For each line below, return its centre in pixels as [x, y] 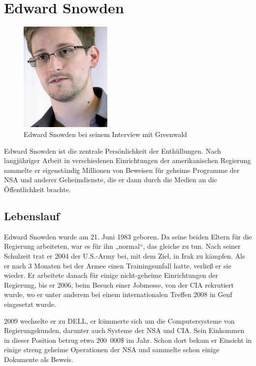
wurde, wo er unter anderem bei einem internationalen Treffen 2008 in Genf [118, 294]
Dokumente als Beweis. [39, 359]
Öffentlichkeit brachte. [37, 189]
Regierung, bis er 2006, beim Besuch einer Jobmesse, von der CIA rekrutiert [119, 284]
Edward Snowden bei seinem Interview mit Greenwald [105, 134]
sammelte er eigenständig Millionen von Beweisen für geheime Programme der [122, 170]
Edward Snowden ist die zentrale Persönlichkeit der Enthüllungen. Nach [112, 150]
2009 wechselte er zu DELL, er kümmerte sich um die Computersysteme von [119, 320]
